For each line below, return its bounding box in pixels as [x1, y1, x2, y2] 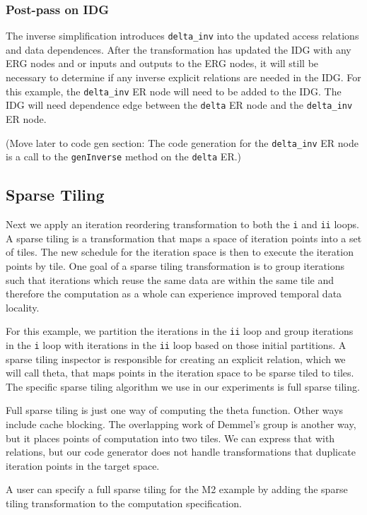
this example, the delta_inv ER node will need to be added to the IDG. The [6, 83, 342, 98]
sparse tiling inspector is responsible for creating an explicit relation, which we [6, 351, 346, 366]
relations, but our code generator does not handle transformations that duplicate [6, 444, 356, 459]
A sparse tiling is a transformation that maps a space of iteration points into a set [6, 230, 362, 245]
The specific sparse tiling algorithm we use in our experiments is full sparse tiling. [6, 379, 360, 393]
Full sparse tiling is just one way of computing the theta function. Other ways [6, 403, 344, 418]
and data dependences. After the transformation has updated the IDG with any [6, 42, 351, 57]
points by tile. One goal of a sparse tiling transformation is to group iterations [6, 258, 345, 273]
